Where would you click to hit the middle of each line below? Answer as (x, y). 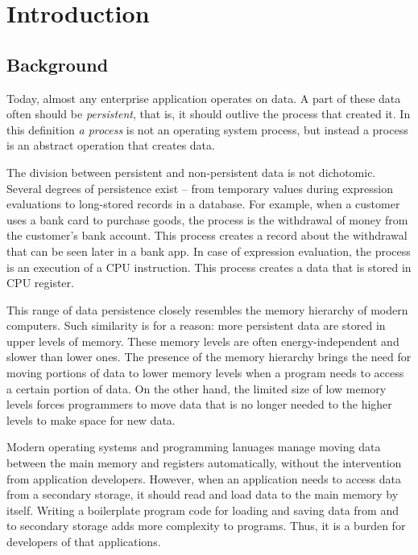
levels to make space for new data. (91, 419)
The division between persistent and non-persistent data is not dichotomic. (191, 172)
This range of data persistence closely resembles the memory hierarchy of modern (207, 309)
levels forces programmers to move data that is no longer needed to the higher (199, 404)
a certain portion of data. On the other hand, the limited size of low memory (197, 388)
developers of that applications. (84, 542)
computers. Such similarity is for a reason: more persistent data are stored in (196, 325)
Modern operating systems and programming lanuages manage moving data (194, 447)
